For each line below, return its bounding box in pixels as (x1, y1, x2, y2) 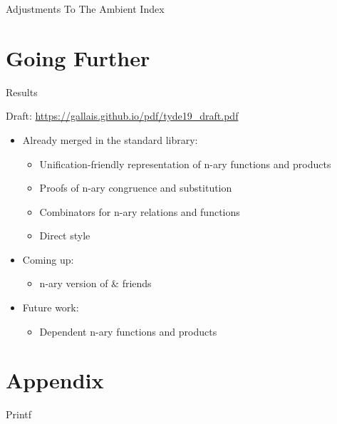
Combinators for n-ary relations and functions (39, 204, 240, 219)
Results (6, 84, 38, 99)
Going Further (6, 43, 150, 72)
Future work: (22, 300, 79, 315)
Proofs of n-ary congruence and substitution (39, 180, 232, 195)
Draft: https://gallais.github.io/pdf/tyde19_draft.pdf (6, 108, 239, 123)
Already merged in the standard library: (22, 132, 198, 147)
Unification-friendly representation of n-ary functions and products (39, 156, 331, 171)
